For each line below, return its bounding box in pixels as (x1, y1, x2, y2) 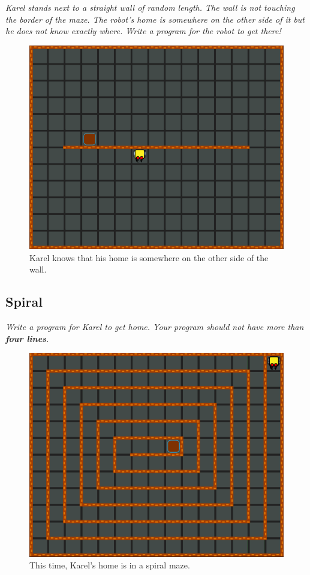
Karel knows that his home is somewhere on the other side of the (29, 251, 269, 264)
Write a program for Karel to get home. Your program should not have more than (5, 320, 304, 333)
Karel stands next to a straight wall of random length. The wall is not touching (5, 1, 295, 13)
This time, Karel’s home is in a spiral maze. (29, 559, 190, 571)
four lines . (5, 332, 49, 344)
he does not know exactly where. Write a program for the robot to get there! (5, 25, 281, 37)
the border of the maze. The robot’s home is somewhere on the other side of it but (5, 13, 305, 25)
